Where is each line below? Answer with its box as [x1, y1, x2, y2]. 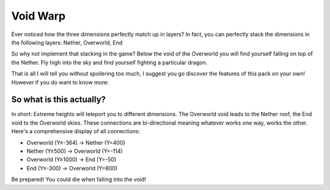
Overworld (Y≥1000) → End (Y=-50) [26, 156, 117, 163]
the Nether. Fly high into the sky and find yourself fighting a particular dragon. [11, 59, 208, 66]
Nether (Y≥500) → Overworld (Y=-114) [26, 147, 123, 155]
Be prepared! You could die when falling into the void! [11, 176, 147, 183]
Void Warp [11, 9, 66, 23]
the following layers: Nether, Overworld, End [11, 38, 123, 46]
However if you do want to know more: [11, 78, 109, 86]
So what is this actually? [11, 95, 106, 105]
